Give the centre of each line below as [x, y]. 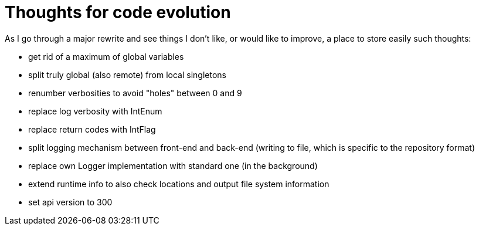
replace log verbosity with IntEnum [95, 111]
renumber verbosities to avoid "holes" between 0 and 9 [135, 93]
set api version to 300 [70, 202]
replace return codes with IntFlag [92, 129]
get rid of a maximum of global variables [106, 56]
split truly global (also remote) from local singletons [127, 75]
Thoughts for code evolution [118, 12]
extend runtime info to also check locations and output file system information [179, 184]
